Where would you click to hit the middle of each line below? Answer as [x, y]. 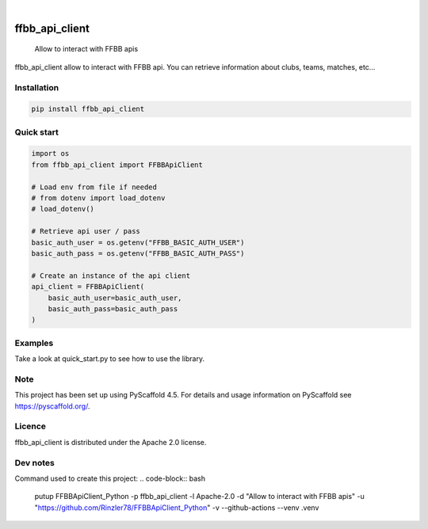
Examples [34, 343]
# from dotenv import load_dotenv [98, 198]
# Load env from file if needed [94, 187]
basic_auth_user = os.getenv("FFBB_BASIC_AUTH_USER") [138, 242]
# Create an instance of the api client [111, 276]
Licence [31, 426]
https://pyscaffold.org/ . [52, 406]
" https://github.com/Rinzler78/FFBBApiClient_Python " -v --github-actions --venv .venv [177, 508]
